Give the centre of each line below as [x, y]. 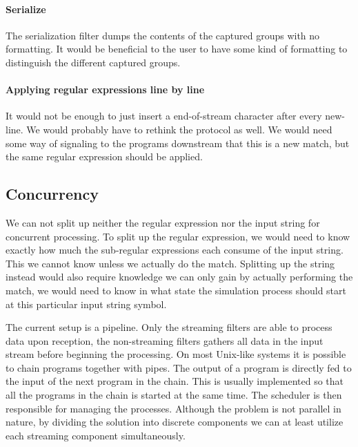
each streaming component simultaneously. [96, 435]
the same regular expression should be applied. [104, 156]
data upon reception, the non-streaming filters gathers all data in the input [165, 340]
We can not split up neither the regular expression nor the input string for [163, 222]
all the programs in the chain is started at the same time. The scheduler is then [174, 395]
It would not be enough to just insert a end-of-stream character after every [164, 116]
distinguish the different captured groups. [93, 62]
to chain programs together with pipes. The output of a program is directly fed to [179, 367]
